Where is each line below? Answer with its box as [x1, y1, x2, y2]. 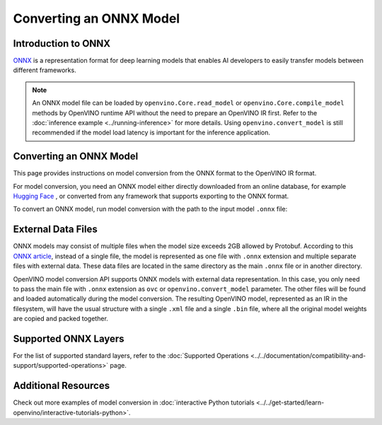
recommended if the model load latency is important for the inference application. [32, 128, 271, 137]
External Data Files [13, 223, 98, 235]
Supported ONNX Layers [13, 332, 125, 344]
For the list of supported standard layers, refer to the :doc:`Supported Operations [13, 351, 249, 360]
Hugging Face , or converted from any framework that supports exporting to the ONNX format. [13, 192, 289, 201]
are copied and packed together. [13, 315, 109, 323]
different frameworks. [13, 66, 77, 74]
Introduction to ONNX [13, 37, 111, 50]
